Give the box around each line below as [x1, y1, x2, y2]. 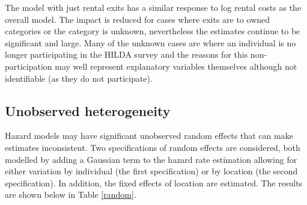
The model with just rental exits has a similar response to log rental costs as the [5, 1, 302, 13]
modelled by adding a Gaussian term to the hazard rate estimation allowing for [5, 153, 297, 165]
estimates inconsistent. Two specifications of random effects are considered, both [5, 141, 300, 153]
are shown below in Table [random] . [5, 188, 136, 201]
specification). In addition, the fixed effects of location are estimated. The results [5, 176, 303, 189]
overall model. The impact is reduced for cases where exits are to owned [5, 13, 270, 25]
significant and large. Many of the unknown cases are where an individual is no [5, 36, 296, 49]
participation [5, 60, 52, 72]
